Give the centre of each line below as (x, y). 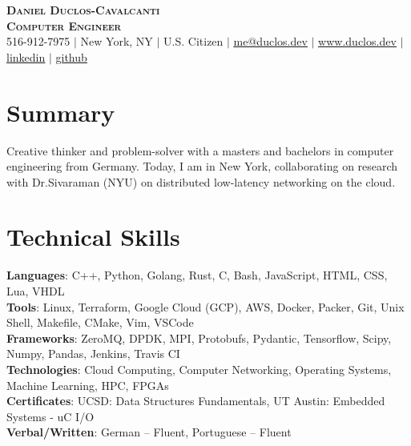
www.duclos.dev (357, 41)
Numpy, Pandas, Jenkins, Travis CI (93, 354)
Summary (61, 112)
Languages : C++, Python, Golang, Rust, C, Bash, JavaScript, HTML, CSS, (197, 275)
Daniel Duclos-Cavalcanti (83, 10)
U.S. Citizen (193, 41)
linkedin (26, 56)
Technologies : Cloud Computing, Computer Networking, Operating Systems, (199, 369)
